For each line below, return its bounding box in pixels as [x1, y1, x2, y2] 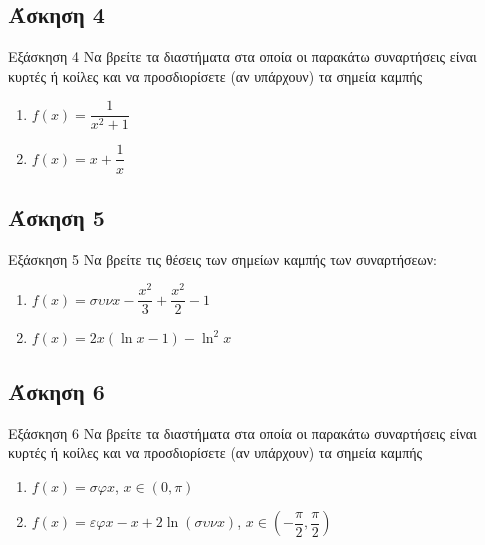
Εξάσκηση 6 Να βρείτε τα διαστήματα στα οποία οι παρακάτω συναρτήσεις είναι [8, 422, 477, 443]
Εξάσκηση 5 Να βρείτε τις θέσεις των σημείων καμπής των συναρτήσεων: [8, 248, 437, 269]
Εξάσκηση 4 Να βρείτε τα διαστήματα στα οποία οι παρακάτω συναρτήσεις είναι [8, 46, 477, 67]
